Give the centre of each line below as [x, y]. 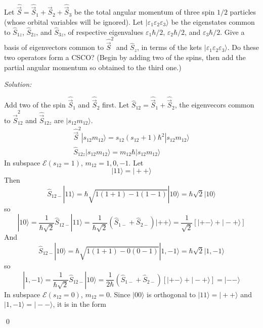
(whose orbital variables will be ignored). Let [74, 22]
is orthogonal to [171, 294]
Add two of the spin [35, 105]
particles [243, 12]
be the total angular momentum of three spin [144, 12]
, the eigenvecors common [214, 105]
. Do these [243, 47]
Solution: [18, 84]
